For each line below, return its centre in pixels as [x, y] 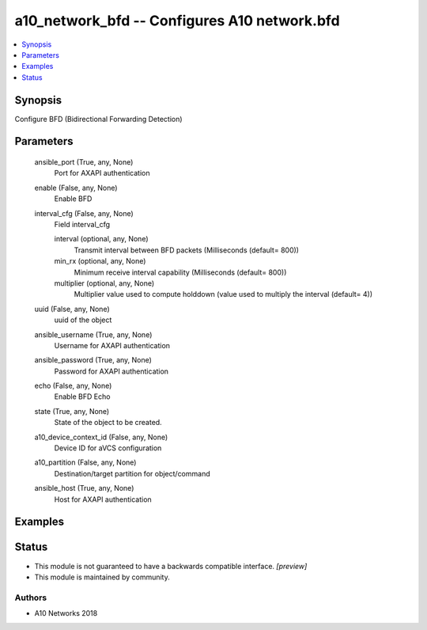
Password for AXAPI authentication [111, 371]
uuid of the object [83, 320]
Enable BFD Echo [82, 397]
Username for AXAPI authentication [112, 345]
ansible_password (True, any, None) [93, 360]
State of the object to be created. [108, 423]
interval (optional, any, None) [101, 239]
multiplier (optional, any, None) [104, 283]
